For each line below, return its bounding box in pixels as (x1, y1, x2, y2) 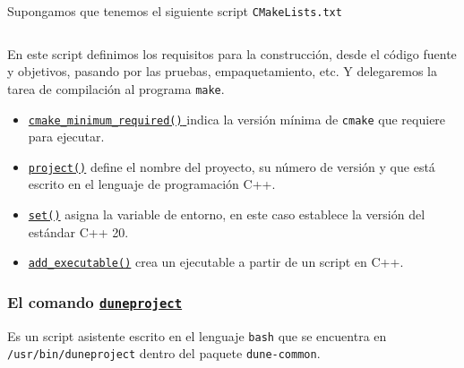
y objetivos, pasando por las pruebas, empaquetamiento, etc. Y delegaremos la (7, 62, 437, 81)
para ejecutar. (28, 127, 105, 146)
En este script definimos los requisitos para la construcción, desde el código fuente (7, 44, 457, 63)
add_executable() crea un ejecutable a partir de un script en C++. (28, 252, 404, 271)
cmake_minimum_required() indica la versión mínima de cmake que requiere (28, 109, 446, 128)
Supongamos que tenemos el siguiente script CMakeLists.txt (7, 2, 342, 20)
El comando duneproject (7, 290, 183, 312)
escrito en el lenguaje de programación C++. (28, 175, 276, 193)
